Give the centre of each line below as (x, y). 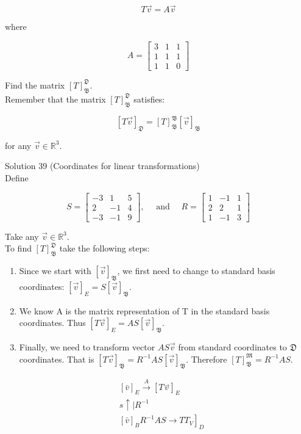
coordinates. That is (57, 359)
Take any (22, 236)
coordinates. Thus (52, 323)
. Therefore (207, 359)
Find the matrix (35, 85)
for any (18, 145)
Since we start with (55, 271)
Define (17, 177)
